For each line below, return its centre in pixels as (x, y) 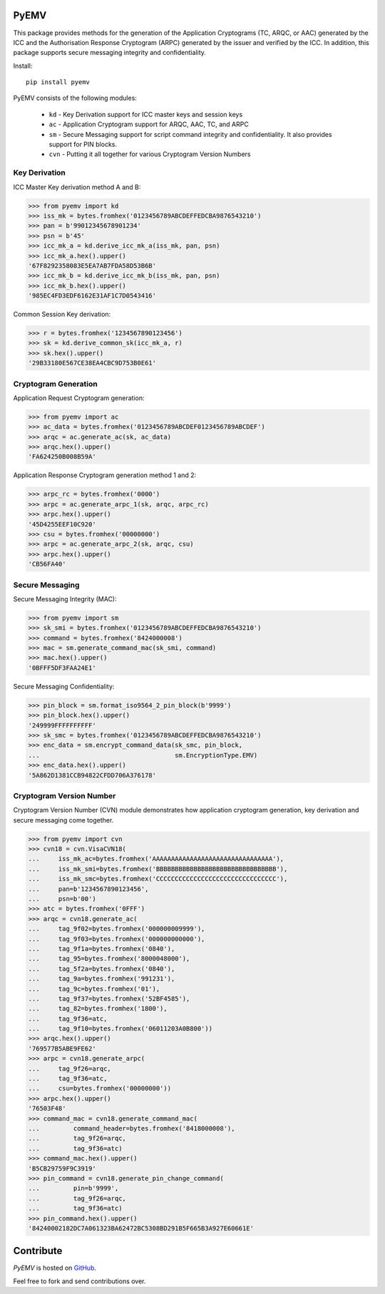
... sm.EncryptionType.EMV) (143, 755)
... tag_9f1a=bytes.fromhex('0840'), (102, 948)
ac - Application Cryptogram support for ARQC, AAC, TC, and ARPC (149, 124)
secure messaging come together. (63, 820)
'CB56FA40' (47, 564)
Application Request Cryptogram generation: (79, 398)
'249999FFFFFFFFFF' (62, 725)
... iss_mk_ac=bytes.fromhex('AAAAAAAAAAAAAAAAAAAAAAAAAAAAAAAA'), (156, 859)
